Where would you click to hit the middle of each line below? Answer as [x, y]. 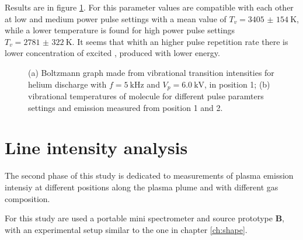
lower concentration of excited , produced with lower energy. [112, 53]
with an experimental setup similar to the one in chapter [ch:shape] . [126, 229]
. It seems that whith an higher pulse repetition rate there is [180, 41]
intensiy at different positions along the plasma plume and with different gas [142, 187]
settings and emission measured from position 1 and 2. [126, 107]
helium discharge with [67, 84]
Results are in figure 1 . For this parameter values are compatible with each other [149, 7]
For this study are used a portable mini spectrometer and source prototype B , [144, 218]
